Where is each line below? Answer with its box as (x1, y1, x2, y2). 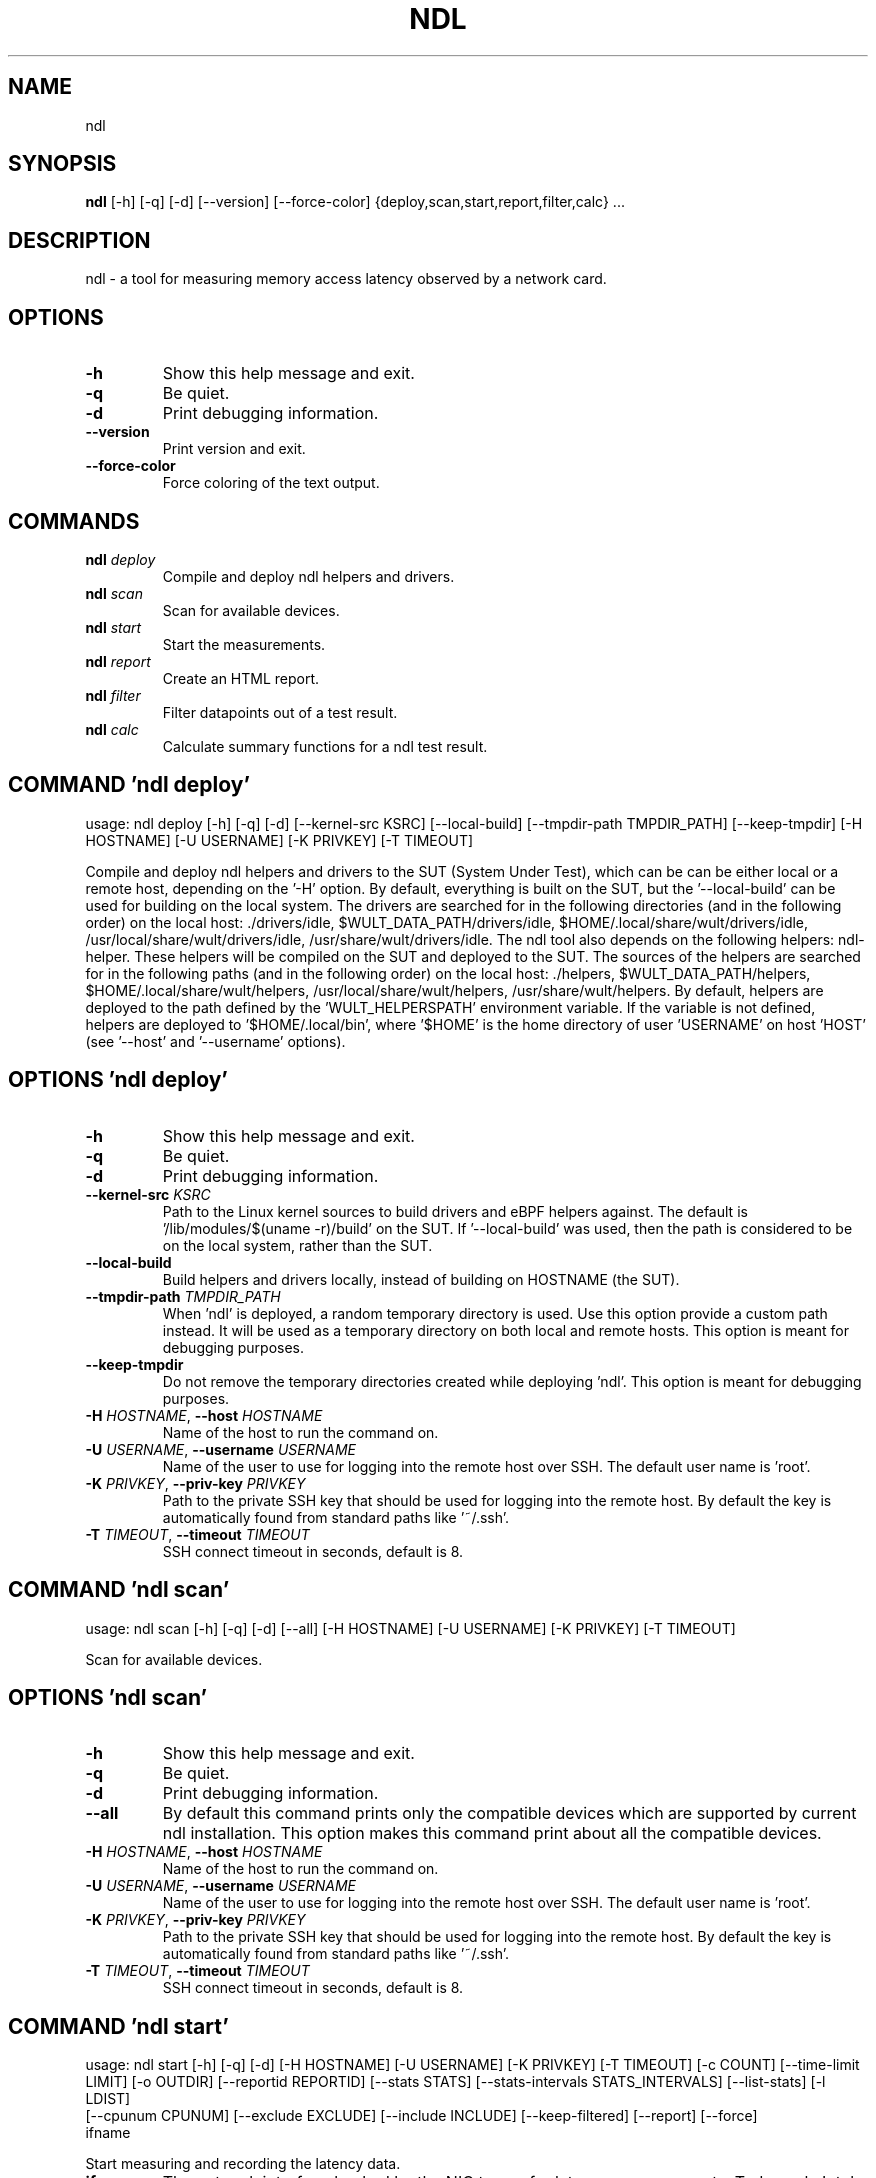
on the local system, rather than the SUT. (162, 1236, 433, 1254)
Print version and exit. (162, 440, 306, 458)
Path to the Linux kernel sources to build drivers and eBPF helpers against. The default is (162, 1202, 748, 1220)
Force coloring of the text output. (162, 474, 380, 492)
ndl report (85, 652, 151, 670)
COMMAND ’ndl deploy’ (8, 772, 250, 798)
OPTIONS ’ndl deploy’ (8, 1067, 228, 1093)
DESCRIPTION (8, 227, 151, 253)
